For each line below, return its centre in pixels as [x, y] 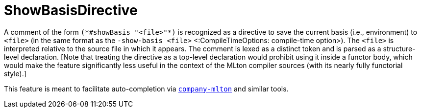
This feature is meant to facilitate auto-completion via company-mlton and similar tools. [146, 89]
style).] [15, 73]
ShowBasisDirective [71, 10]
